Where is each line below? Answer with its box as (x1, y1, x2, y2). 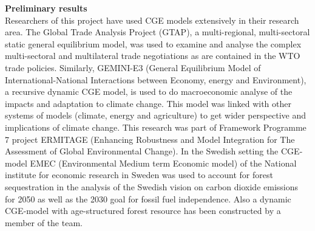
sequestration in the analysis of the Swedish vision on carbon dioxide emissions (5, 180, 298, 193)
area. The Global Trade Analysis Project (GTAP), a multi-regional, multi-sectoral (5, 26, 310, 38)
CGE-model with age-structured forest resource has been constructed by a (5, 204, 281, 217)
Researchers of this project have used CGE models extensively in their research (5, 13, 299, 26)
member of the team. (5, 216, 83, 229)
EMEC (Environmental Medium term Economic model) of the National (30, 156, 297, 169)
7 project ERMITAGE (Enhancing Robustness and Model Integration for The (5, 133, 295, 145)
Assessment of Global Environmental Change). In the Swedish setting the (5, 145, 279, 157)
